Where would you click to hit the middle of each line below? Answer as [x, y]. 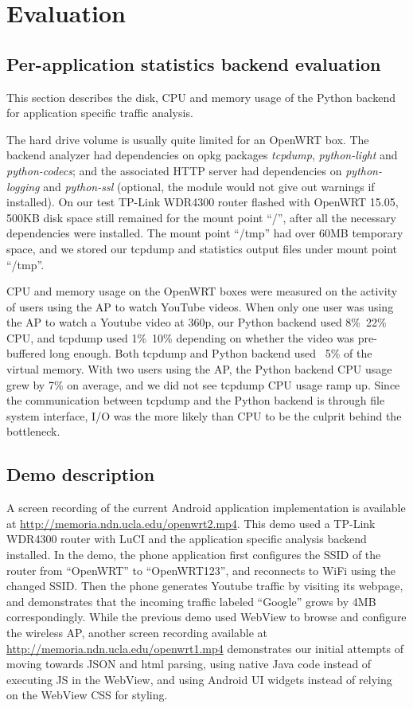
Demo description [81, 474]
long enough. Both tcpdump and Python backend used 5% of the [211, 353]
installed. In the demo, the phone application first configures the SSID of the [194, 555]
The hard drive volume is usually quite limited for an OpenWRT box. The [188, 139]
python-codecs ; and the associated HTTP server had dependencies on [174, 170]
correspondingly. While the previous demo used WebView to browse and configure [206, 617]
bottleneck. [33, 431]
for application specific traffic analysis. [100, 113]
